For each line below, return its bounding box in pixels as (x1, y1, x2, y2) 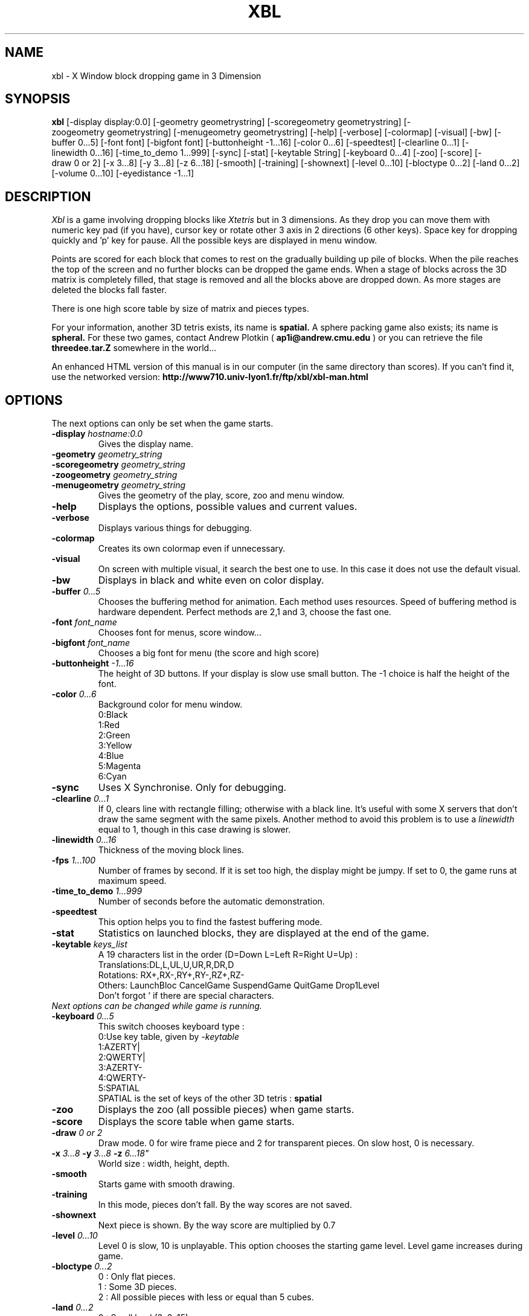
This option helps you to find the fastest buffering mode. (98, 917, 322, 927)
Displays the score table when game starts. (98, 1115, 295, 1128)
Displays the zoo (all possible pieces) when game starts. (98, 1103, 354, 1116)
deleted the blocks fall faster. (51, 285, 167, 295)
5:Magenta (98, 761, 141, 772)
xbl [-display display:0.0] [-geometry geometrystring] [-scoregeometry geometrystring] (51, 117, 402, 127)
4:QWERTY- (98, 1072, 146, 1083)
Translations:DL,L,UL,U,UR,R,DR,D (98, 960, 234, 970)
